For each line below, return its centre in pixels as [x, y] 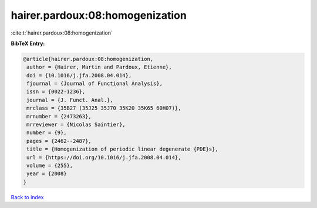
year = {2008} [47, 174]
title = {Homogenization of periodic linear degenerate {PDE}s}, [122, 149]
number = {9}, [47, 133]
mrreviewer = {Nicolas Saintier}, [76, 125]
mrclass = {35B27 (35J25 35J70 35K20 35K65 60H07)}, [104, 108]
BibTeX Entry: [28, 43]
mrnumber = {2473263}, [59, 116]
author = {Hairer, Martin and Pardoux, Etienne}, [100, 67]
